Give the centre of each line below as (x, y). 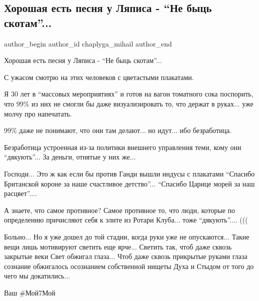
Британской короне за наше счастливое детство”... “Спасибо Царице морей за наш (129, 183)
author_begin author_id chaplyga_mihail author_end (88, 43)
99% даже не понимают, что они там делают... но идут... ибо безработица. (118, 130)
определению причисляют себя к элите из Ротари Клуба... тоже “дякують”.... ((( (126, 220)
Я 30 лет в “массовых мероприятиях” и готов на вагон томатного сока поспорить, (129, 94)
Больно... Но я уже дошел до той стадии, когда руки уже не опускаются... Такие (127, 236)
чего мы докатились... (37, 276)
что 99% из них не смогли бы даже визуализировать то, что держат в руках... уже (129, 103)
